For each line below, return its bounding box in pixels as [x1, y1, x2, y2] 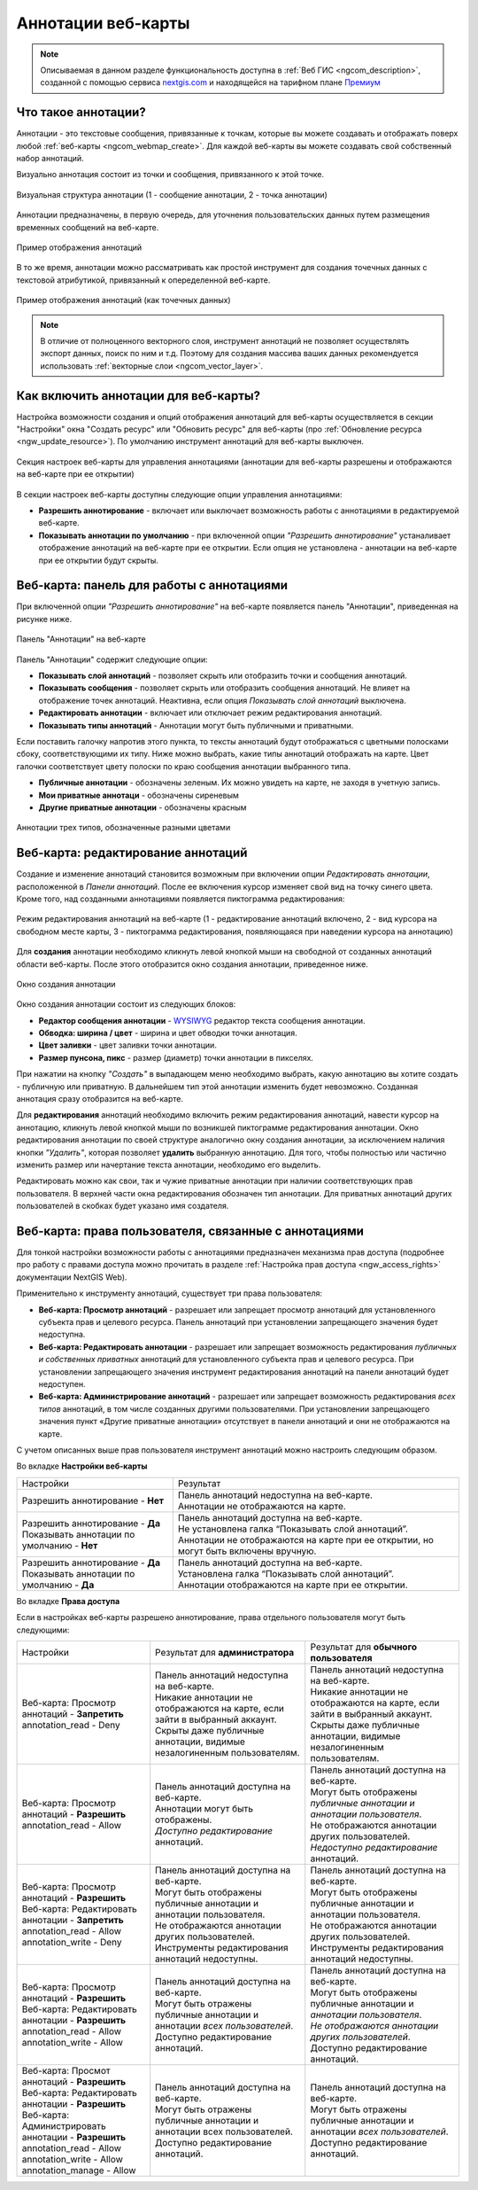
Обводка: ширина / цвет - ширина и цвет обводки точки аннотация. [38, 1028, 297, 1039]
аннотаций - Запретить [21, 1707, 124, 1719]
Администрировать [21, 2119, 106, 2132]
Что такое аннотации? [16, 105, 146, 120]
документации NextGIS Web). [16, 1272, 127, 1282]
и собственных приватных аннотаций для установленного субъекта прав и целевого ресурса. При [38, 1354, 414, 1365]
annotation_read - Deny [21, 1718, 120, 1731]
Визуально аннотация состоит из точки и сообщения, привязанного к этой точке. [16, 169, 325, 180]
